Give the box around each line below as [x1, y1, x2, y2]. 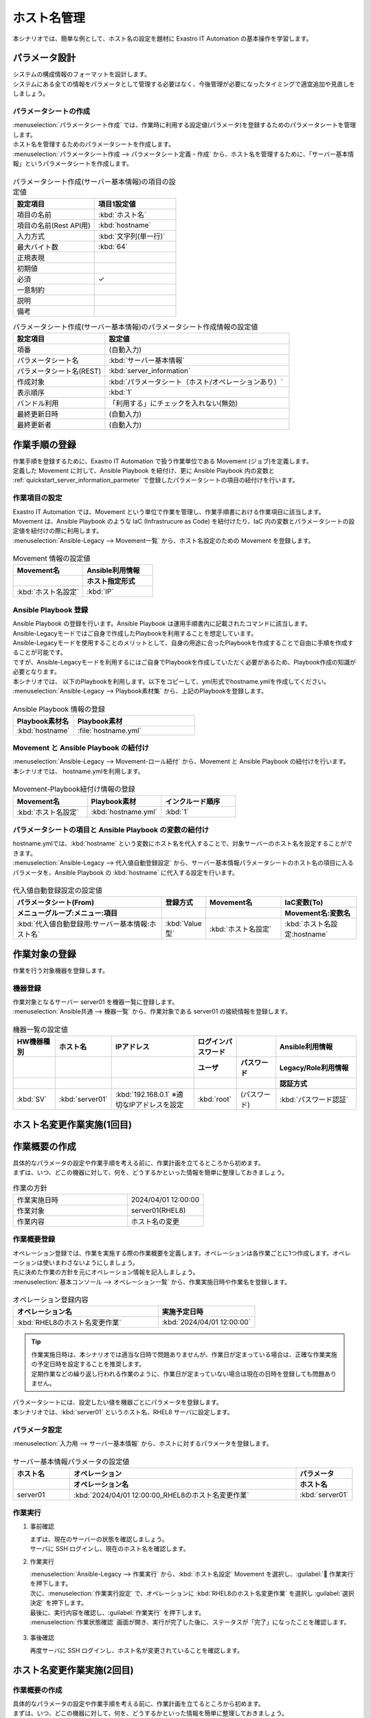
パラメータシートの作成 [12, 107, 91, 116]
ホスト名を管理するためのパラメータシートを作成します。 [12, 140, 175, 148]
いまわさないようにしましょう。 [48, 1258, 139, 1267]
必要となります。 [12, 667, 61, 676]
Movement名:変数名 [284, 908, 350, 918]
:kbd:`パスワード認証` [279, 1095, 349, 1104]
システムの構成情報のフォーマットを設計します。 [12, 70, 151, 78]
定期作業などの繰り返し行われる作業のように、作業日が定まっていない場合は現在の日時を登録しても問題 [31, 1370, 325, 1378]
